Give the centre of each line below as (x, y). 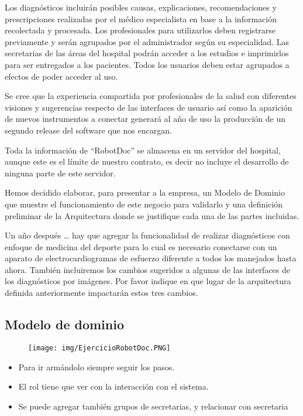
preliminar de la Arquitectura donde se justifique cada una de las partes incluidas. (152, 215)
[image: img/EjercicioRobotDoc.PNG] (99, 348)
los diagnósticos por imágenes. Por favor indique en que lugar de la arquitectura (148, 281)
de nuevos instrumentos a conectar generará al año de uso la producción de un (145, 119)
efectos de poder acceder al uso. (61, 76)
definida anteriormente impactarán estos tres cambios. (101, 293)
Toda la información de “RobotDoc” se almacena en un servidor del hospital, (143, 150)
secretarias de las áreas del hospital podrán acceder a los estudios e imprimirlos (147, 53)
